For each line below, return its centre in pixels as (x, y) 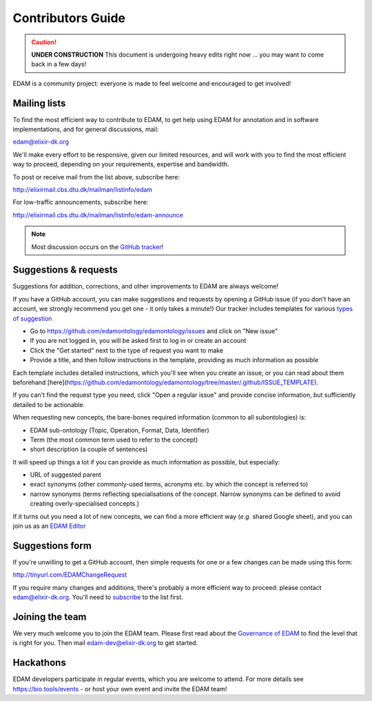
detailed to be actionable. (49, 404)
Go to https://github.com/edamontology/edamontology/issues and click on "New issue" (154, 331)
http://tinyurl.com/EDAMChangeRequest (70, 575)
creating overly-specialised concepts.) (85, 504)
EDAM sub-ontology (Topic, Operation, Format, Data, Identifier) (120, 430)
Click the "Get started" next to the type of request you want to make (127, 350)
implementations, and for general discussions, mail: (86, 129)
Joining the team (50, 616)
